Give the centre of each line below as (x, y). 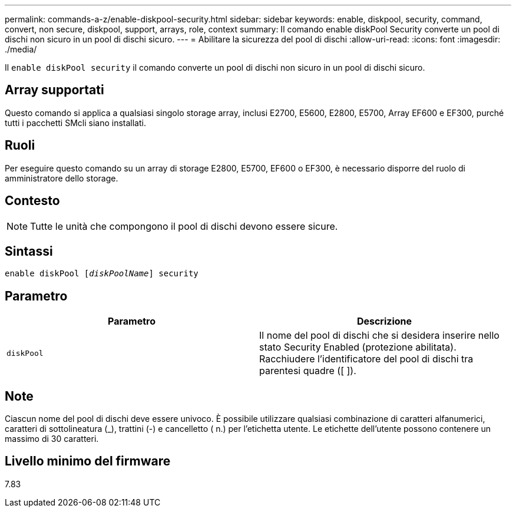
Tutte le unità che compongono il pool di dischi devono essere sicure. (184, 226)
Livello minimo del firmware (88, 461)
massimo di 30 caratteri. (52, 439)
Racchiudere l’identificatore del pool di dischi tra (366, 359)
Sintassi (29, 251)
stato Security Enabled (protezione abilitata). (358, 347)
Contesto (32, 201)
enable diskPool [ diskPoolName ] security (102, 274)
